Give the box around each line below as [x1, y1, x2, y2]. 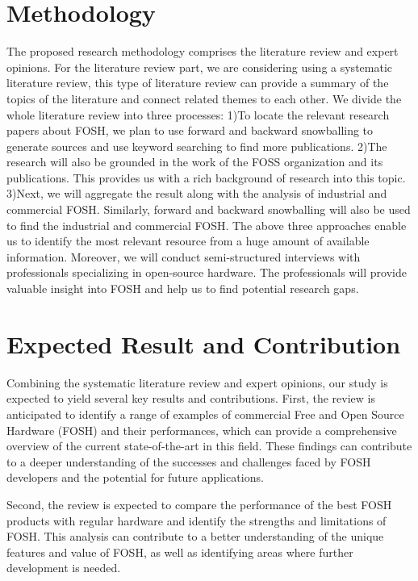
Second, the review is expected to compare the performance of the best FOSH [6, 495, 392, 512]
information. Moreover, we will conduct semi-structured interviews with [6, 248, 361, 265]
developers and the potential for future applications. [6, 469, 264, 486]
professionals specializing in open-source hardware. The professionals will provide [6, 264, 407, 281]
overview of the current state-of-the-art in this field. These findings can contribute [6, 437, 412, 454]
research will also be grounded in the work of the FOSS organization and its [6, 153, 383, 170]
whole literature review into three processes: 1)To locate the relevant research [6, 106, 390, 123]
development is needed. [6, 559, 121, 576]
